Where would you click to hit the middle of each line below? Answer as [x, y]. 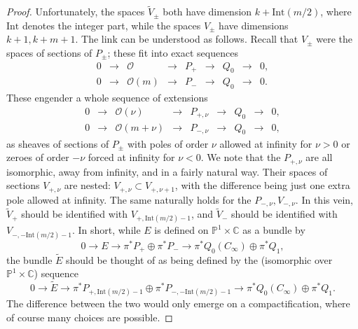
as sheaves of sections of [58, 143]
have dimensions [254, 25]
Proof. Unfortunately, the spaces [76, 12]
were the [334, 39]
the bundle [29, 259]
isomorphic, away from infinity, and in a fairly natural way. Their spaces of [167, 171]
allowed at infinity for [266, 143]
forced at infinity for [131, 157]
